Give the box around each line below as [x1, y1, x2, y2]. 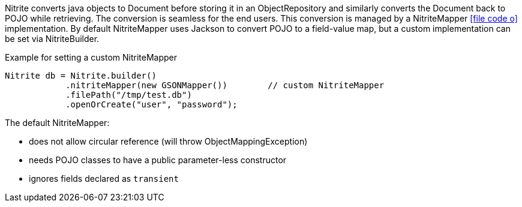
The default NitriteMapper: [5, 118, 110, 128]
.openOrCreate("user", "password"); [65, 100, 238, 109]
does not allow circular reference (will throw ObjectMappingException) [29, 136, 308, 146]
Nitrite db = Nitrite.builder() [5, 71, 157, 80]
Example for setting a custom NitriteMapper [5, 52, 178, 62]
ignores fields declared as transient [29, 173, 179, 184]
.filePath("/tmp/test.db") [65, 90, 192, 100]
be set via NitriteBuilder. [5, 34, 100, 44]
